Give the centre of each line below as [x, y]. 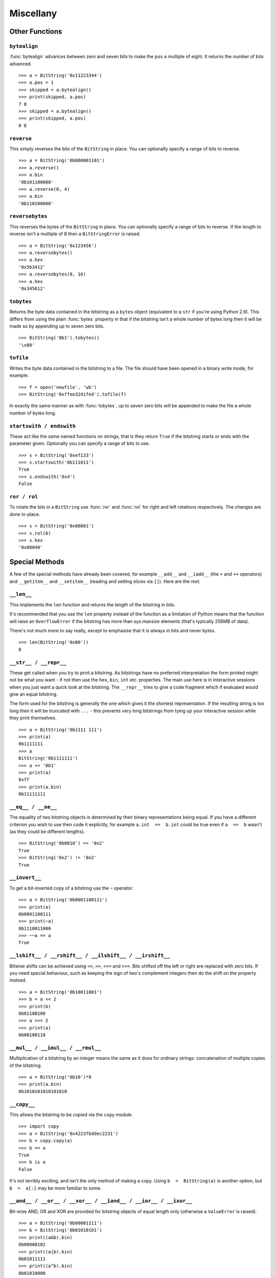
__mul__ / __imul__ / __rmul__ [55, 1048]
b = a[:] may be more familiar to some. [55, 1188]
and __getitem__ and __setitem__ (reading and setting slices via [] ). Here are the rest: [105, 581]
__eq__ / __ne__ [33, 807]
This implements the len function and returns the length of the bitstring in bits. [93, 604]
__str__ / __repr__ [38, 662]
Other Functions [36, 31]
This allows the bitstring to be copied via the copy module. [71, 1114]
